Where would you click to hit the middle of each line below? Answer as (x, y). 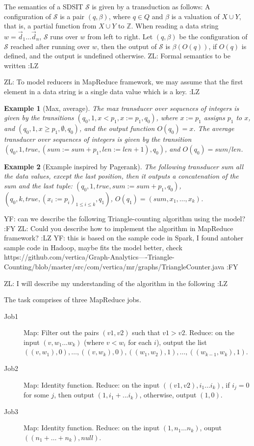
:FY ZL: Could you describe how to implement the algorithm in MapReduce (119, 228)
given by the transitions (39, 118)
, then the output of (127, 46)
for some (36, 395)
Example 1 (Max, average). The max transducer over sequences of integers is (122, 108)
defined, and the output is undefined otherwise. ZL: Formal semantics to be (117, 56)
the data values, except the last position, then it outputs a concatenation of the (121, 176)
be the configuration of (213, 36)
